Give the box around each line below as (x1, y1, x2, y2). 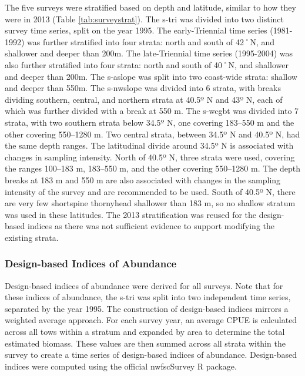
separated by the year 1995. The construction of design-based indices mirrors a (5, 302, 289, 314)
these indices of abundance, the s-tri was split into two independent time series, (5, 291, 291, 303)
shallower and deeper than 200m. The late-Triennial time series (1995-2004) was (5, 47, 293, 59)
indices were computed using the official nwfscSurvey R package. (5, 360, 237, 372)
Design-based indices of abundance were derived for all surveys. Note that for (5, 279, 283, 291)
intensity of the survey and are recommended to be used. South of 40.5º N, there (5, 185, 296, 197)
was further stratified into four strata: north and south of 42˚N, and (27, 35, 275, 48)
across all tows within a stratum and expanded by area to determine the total (5, 325, 285, 338)
